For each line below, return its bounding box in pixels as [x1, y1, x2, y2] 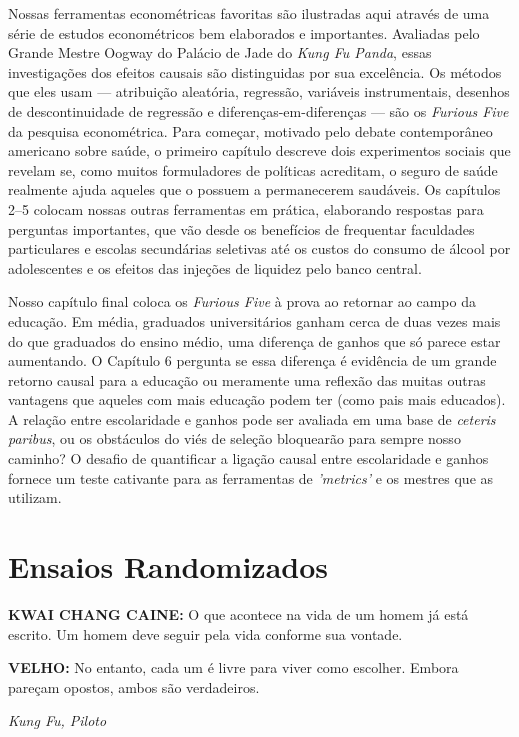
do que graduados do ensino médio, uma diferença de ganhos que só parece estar [8, 330, 501, 351]
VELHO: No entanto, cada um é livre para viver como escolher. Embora [8, 657, 459, 678]
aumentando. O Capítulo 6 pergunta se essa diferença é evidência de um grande [8, 350, 497, 371]
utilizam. [8, 487, 62, 508]
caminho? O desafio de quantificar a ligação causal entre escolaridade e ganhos [8, 448, 489, 469]
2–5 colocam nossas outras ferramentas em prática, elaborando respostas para [8, 198, 484, 219]
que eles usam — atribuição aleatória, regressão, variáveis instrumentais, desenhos [8, 81, 510, 102]
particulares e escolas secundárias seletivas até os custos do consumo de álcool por [8, 238, 511, 259]
